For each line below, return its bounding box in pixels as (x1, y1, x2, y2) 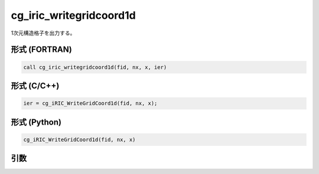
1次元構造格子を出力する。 (11, 29, 76, 36)
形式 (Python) (11, 117, 62, 127)
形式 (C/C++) (11, 81, 60, 91)
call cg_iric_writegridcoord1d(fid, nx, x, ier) (23, 63, 167, 71)
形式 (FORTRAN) (11, 45, 72, 55)
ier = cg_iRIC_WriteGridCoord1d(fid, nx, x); (23, 100, 158, 107)
